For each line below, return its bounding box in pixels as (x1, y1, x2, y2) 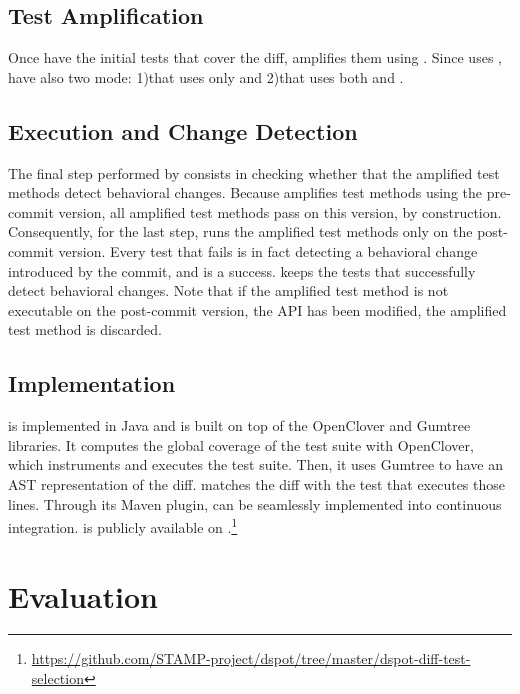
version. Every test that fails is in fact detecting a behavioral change (58, 240, 478, 261)
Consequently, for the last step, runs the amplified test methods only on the (8, 221, 473, 242)
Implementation (8, 368, 176, 399)
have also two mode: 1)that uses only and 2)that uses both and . (8, 66, 404, 87)
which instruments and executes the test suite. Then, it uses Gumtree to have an (8, 454, 503, 475)
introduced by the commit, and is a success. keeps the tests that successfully (8, 260, 476, 281)
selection (31, 668, 84, 689)
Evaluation (8, 575, 158, 616)
